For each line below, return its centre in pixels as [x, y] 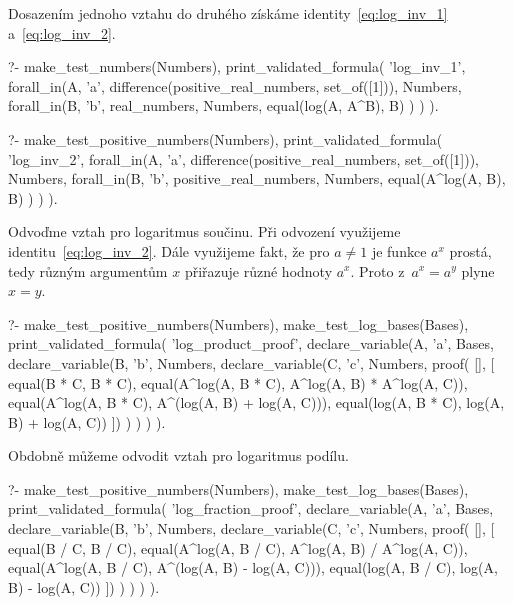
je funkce [399, 250]
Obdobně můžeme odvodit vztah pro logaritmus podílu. [178, 455]
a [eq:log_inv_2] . [62, 32]
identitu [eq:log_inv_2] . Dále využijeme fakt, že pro [169, 250]
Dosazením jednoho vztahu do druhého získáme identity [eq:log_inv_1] [228, 13]
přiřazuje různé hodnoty [258, 270]
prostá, [470, 250]
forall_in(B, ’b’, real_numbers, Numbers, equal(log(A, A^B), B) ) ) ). [223, 105]
